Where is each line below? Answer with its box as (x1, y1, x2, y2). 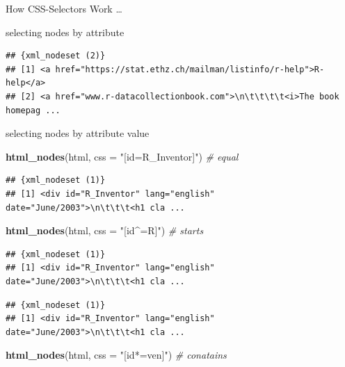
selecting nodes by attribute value (6, 126, 150, 140)
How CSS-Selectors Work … (6, 1, 122, 15)
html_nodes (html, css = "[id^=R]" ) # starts (6, 223, 204, 238)
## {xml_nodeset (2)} (6, 51, 106, 61)
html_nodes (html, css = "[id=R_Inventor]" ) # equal (6, 149, 239, 163)
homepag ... (6, 105, 61, 115)
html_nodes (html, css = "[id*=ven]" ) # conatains (6, 348, 227, 362)
